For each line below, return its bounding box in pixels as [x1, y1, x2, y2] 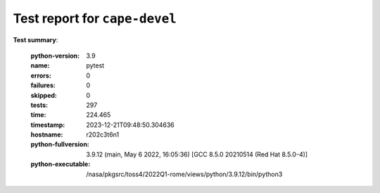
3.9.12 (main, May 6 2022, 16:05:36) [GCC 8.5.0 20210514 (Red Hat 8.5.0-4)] [86, 150, 308, 158]
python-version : [30, 51, 80, 60]
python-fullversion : [30, 140, 89, 149]
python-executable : [30, 160, 91, 168]
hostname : [30, 130, 63, 139]
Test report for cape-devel [13, 11, 177, 26]
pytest [86, 61, 105, 70]
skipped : [30, 91, 58, 99]
